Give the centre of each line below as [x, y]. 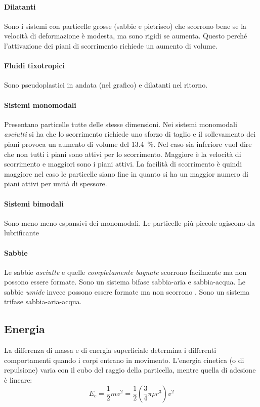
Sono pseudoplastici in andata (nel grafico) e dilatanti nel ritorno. [106, 85]
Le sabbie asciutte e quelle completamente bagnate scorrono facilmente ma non [125, 272]
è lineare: [18, 380]
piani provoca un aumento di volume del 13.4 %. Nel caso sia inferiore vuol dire [128, 144]
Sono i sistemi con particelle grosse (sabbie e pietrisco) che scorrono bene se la [125, 26]
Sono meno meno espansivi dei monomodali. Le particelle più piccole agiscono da [129, 222]
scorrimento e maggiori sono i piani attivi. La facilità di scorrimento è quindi [123, 164]
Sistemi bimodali [34, 203]
